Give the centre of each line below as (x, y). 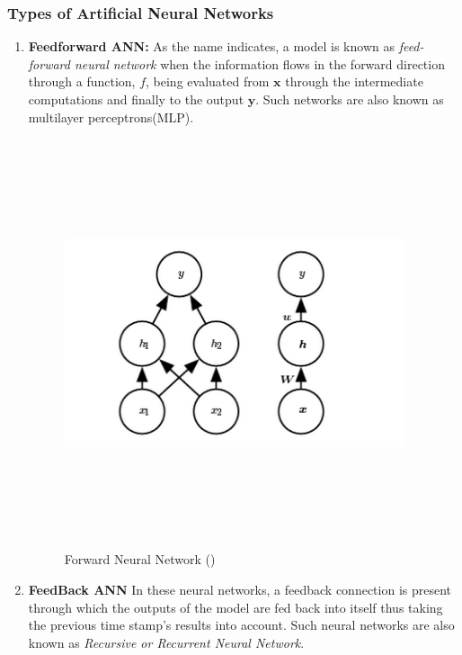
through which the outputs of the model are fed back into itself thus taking (235, 607)
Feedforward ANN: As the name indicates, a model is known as (211, 46)
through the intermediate (354, 81)
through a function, (82, 81)
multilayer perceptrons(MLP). (111, 117)
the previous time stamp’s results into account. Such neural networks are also (241, 625)
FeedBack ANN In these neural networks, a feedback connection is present (240, 589)
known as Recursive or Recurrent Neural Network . (166, 642)
